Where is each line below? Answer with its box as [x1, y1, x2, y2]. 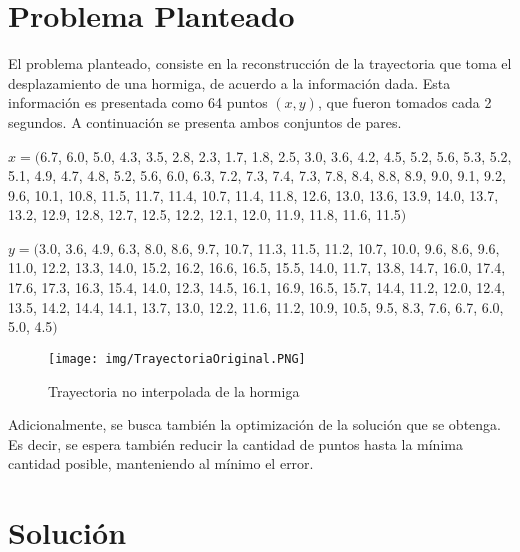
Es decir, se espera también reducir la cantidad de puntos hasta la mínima [8, 433, 463, 454]
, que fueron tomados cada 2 [317, 92, 492, 113]
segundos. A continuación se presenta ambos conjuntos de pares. [8, 111, 402, 132]
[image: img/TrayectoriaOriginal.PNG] [48, 351, 306, 366]
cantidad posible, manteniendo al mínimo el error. [8, 453, 314, 474]
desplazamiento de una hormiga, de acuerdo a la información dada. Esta [8, 72, 451, 93]
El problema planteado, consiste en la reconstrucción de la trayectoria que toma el [8, 53, 512, 74]
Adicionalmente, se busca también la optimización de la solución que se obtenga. [8, 414, 501, 435]
